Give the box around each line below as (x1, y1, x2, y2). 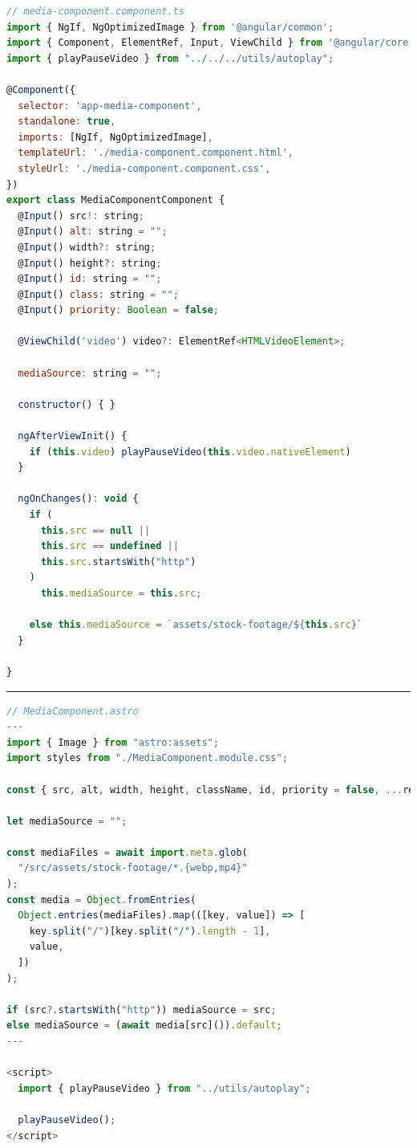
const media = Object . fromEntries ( (6, 894, 196, 906)
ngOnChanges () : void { (18, 493, 139, 505)
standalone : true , (18, 116, 116, 128)
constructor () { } (18, 398, 116, 410)
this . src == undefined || (40, 540, 179, 552)
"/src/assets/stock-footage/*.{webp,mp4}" (18, 862, 248, 874)
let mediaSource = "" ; (6, 815, 128, 827)
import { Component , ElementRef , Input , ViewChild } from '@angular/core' (6, 37, 415, 49)
